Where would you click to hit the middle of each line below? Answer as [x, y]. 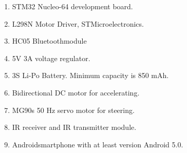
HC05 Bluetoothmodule [49, 41]
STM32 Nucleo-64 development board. [72, 6]
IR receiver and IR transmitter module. [74, 127]
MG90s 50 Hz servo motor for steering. [73, 110]
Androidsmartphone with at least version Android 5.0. [98, 144]
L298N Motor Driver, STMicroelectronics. [78, 23]
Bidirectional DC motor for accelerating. [76, 92]
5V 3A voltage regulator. [51, 58]
